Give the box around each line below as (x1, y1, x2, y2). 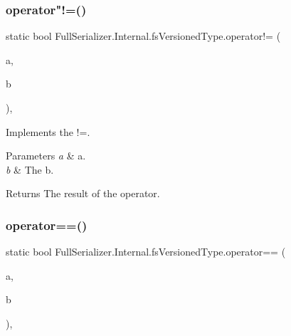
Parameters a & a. (6, 148, 86, 163)
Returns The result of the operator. (6, 186, 160, 201)
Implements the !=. (6, 124, 90, 139)
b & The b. (6, 162, 54, 177)
